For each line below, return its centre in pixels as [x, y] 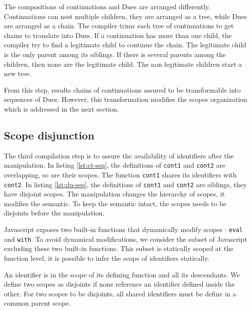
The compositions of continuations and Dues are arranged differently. [107, 6]
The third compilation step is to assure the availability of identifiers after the [119, 155]
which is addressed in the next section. [61, 108]
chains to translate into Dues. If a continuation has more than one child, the [118, 35]
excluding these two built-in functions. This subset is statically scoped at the [119, 248]
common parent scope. [37, 303]
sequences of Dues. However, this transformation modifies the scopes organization [126, 99]
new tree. [18, 73]
